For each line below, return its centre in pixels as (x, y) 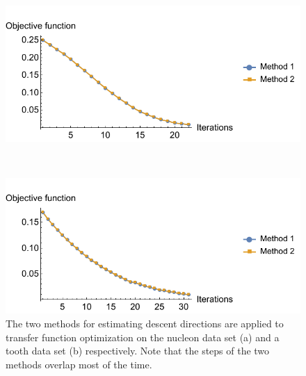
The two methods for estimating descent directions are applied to (145, 324)
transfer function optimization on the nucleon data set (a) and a (143, 337)
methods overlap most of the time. (79, 364)
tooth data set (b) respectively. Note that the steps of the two (138, 351)
